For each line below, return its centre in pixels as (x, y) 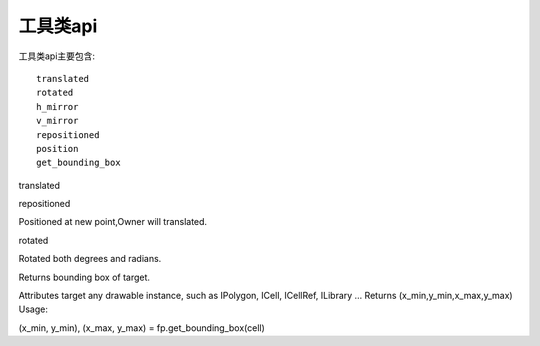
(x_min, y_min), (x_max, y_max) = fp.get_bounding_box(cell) (141, 327)
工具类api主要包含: (56, 56)
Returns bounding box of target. (84, 277)
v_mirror (57, 121)
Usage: (33, 309)
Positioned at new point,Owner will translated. (113, 222)
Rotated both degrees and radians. (90, 259)
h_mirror (57, 106)
